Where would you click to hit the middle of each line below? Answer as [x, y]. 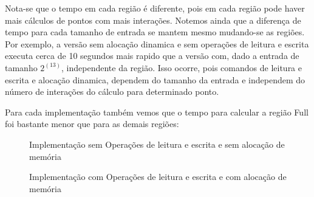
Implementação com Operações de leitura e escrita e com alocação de [158, 177]
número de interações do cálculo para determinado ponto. [112, 92]
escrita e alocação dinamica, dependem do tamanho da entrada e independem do [155, 79]
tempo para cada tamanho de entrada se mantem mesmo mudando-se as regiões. [155, 32]
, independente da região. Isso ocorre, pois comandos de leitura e [182, 67]
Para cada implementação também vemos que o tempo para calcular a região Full [157, 112]
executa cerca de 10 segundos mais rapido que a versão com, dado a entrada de [152, 56]
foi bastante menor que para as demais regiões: [92, 124]
